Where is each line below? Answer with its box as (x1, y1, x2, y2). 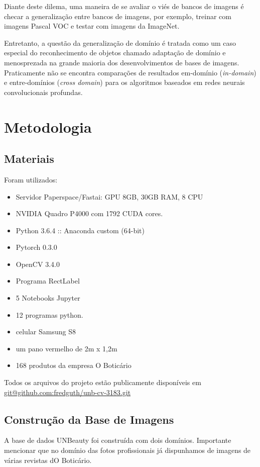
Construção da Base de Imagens (4, 411, 174, 427)
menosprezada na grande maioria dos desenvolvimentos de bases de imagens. (4, 57, 239, 67)
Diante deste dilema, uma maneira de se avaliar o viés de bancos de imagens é (4, 1, 244, 11)
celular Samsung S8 (16, 326, 76, 337)
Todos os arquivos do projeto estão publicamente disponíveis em (4, 377, 201, 388)
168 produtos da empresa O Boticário (16, 360, 132, 370)
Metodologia (4, 116, 92, 137)
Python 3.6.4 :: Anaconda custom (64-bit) (16, 225, 145, 235)
